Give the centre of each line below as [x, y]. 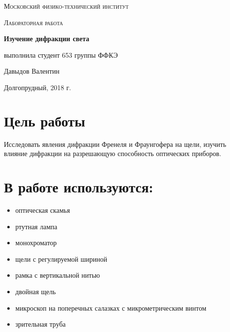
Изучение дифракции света [47, 39]
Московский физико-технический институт [66, 6]
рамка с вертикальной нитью [58, 275]
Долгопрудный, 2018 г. [38, 87]
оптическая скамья [43, 210]
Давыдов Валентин [32, 71]
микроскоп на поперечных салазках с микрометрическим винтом [111, 308]
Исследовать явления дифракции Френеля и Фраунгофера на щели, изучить [115, 144]
